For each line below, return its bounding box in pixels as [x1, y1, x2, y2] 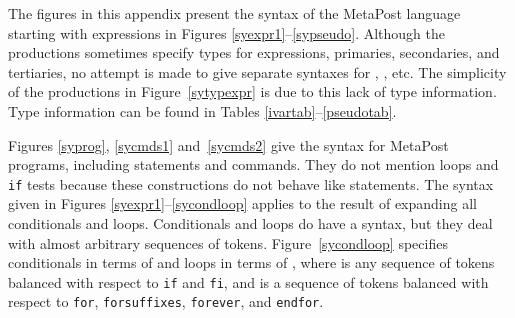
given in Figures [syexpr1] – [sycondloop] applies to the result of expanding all [8, 193, 477, 214]
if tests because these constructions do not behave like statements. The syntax [8, 173, 494, 194]
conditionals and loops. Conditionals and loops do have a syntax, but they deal [8, 213, 493, 233]
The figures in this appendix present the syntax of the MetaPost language [8, 3, 461, 23]
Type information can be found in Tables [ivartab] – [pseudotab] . [8, 100, 397, 121]
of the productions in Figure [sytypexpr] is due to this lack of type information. [8, 81, 497, 102]
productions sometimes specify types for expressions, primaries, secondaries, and [8, 42, 500, 63]
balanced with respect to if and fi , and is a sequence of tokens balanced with [8, 271, 489, 292]
